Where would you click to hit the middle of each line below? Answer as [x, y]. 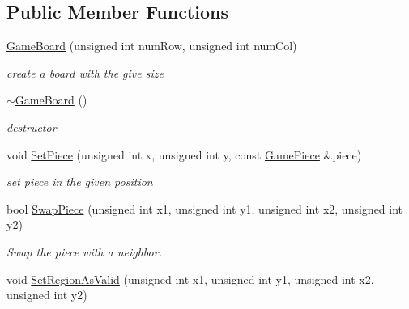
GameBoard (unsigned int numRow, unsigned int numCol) [152, 46]
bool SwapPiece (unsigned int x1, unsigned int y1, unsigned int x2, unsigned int [205, 208]
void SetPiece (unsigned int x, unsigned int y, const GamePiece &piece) [184, 154]
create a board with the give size [85, 72]
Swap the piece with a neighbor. [84, 251]
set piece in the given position [80, 182]
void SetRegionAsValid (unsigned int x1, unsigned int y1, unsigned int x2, [190, 279]
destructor [32, 127]
